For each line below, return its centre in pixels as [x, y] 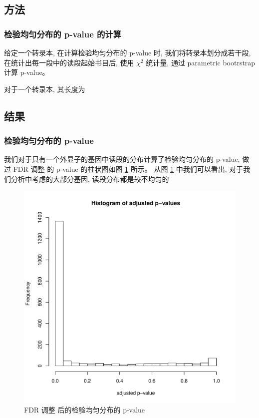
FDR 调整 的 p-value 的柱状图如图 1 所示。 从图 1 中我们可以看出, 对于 [128, 169]
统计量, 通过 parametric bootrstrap [201, 62]
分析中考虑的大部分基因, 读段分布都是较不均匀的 [90, 179]
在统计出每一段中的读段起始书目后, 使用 [69, 62]
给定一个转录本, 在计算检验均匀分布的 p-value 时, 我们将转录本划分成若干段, [128, 52]
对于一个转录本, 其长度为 [45, 89]
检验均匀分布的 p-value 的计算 [63, 34]
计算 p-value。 [27, 72]
